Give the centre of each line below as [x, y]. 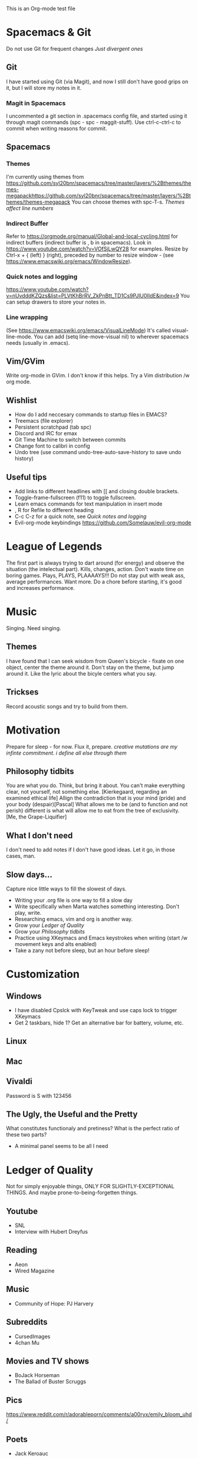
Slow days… [29, 874]
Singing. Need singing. [34, 628]
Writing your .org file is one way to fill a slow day [73, 900]
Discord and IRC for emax [46, 433]
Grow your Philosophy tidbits [50, 931]
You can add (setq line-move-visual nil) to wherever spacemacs [111, 337]
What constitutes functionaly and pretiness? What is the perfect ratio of [93, 1128]
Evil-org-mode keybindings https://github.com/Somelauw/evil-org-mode [103, 523]
